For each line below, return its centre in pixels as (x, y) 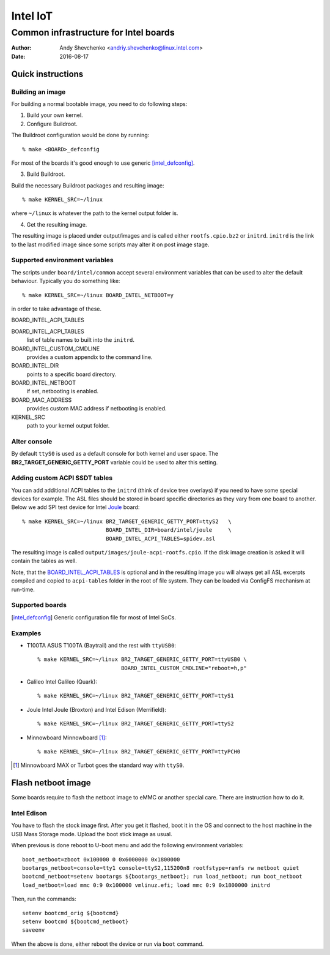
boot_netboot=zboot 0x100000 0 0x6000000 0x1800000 (101, 859)
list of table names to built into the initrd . (80, 340)
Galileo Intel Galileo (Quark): (62, 682)
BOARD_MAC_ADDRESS (42, 400)
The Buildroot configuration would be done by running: (80, 135)
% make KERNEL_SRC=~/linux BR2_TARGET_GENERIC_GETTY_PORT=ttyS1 (136, 696)
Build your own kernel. (55, 115)
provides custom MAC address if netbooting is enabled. (97, 409)
